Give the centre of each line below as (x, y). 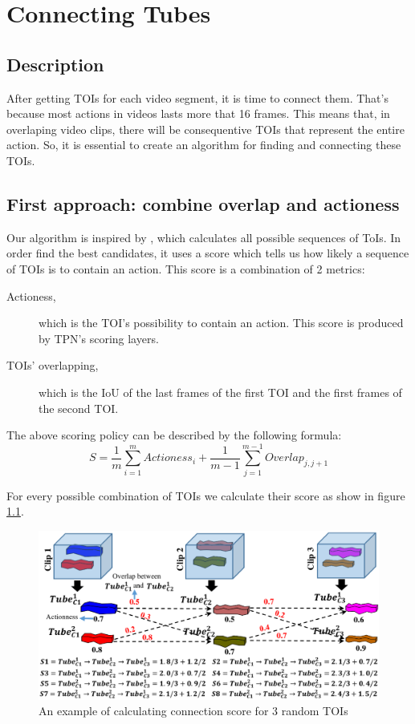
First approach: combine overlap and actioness (203, 203)
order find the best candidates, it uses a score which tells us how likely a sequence (208, 253)
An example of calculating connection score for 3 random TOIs (193, 711)
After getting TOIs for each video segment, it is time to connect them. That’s (197, 97)
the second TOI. (79, 408)
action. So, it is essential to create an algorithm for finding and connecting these (204, 145)
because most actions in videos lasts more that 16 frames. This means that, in (198, 113)
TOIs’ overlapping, (53, 365)
